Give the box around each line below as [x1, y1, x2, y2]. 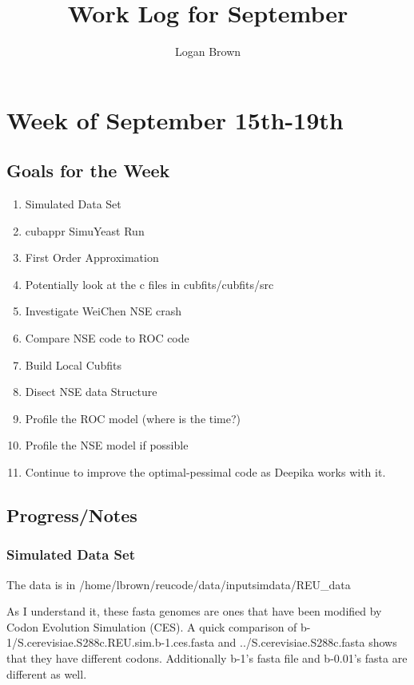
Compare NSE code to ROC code [25, 330, 189, 346]
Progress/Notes [6, 503, 137, 528]
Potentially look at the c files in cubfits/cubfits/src [25, 275, 274, 292]
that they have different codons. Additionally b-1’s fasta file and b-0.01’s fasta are [6, 650, 408, 667]
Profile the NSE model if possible [25, 437, 189, 453]
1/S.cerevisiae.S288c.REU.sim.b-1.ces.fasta [6, 634, 215, 651]
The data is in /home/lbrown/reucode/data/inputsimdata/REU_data [6, 576, 351, 592]
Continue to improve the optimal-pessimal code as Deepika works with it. [25, 464, 386, 481]
